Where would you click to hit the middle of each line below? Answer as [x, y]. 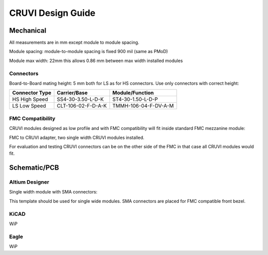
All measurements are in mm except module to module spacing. [74, 43]
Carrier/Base [72, 93]
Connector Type [32, 93]
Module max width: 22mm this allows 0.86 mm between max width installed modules [96, 61]
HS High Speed [30, 99]
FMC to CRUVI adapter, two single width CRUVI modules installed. [77, 137]
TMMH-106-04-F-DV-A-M [143, 106]
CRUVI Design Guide [52, 13]
